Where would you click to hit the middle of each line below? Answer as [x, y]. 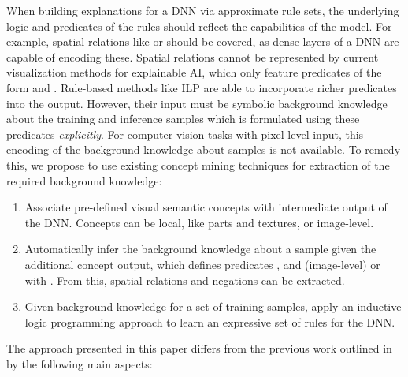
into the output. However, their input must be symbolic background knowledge [197, 103]
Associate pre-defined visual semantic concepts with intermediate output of [206, 207]
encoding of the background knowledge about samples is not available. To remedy [204, 149]
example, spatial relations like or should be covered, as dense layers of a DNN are [203, 41]
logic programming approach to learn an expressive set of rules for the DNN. [210, 321]
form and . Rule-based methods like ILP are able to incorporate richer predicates [202, 87]
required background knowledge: [84, 180]
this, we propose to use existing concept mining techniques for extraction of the [198, 164]
